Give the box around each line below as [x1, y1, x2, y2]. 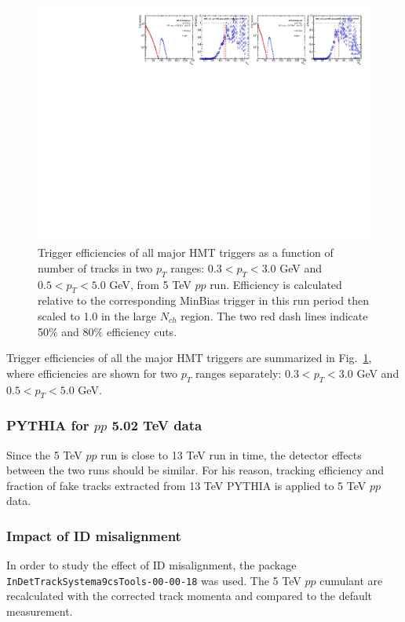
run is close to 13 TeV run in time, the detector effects [100, 446, 362, 463]
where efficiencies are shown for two [6, 364, 177, 381]
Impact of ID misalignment [6, 525, 181, 545]
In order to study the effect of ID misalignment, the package [6, 557, 297, 573]
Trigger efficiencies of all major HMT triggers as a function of [38, 244, 334, 261]
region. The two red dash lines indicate [181, 308, 368, 324]
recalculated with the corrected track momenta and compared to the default [6, 587, 373, 604]
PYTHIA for [6, 415, 89, 435]
